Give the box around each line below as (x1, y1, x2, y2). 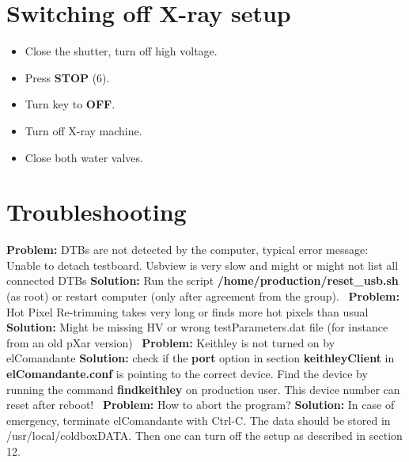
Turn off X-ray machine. (25, 122, 142, 138)
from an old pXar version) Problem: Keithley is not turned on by (6, 334, 335, 350)
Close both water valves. (25, 149, 143, 165)
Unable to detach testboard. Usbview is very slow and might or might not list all (6, 256, 399, 273)
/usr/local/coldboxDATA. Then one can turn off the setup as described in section (6, 427, 403, 444)
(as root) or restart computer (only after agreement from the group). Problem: (6, 288, 400, 304)
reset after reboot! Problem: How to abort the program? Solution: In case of (6, 396, 395, 413)
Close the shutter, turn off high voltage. (25, 43, 218, 59)
